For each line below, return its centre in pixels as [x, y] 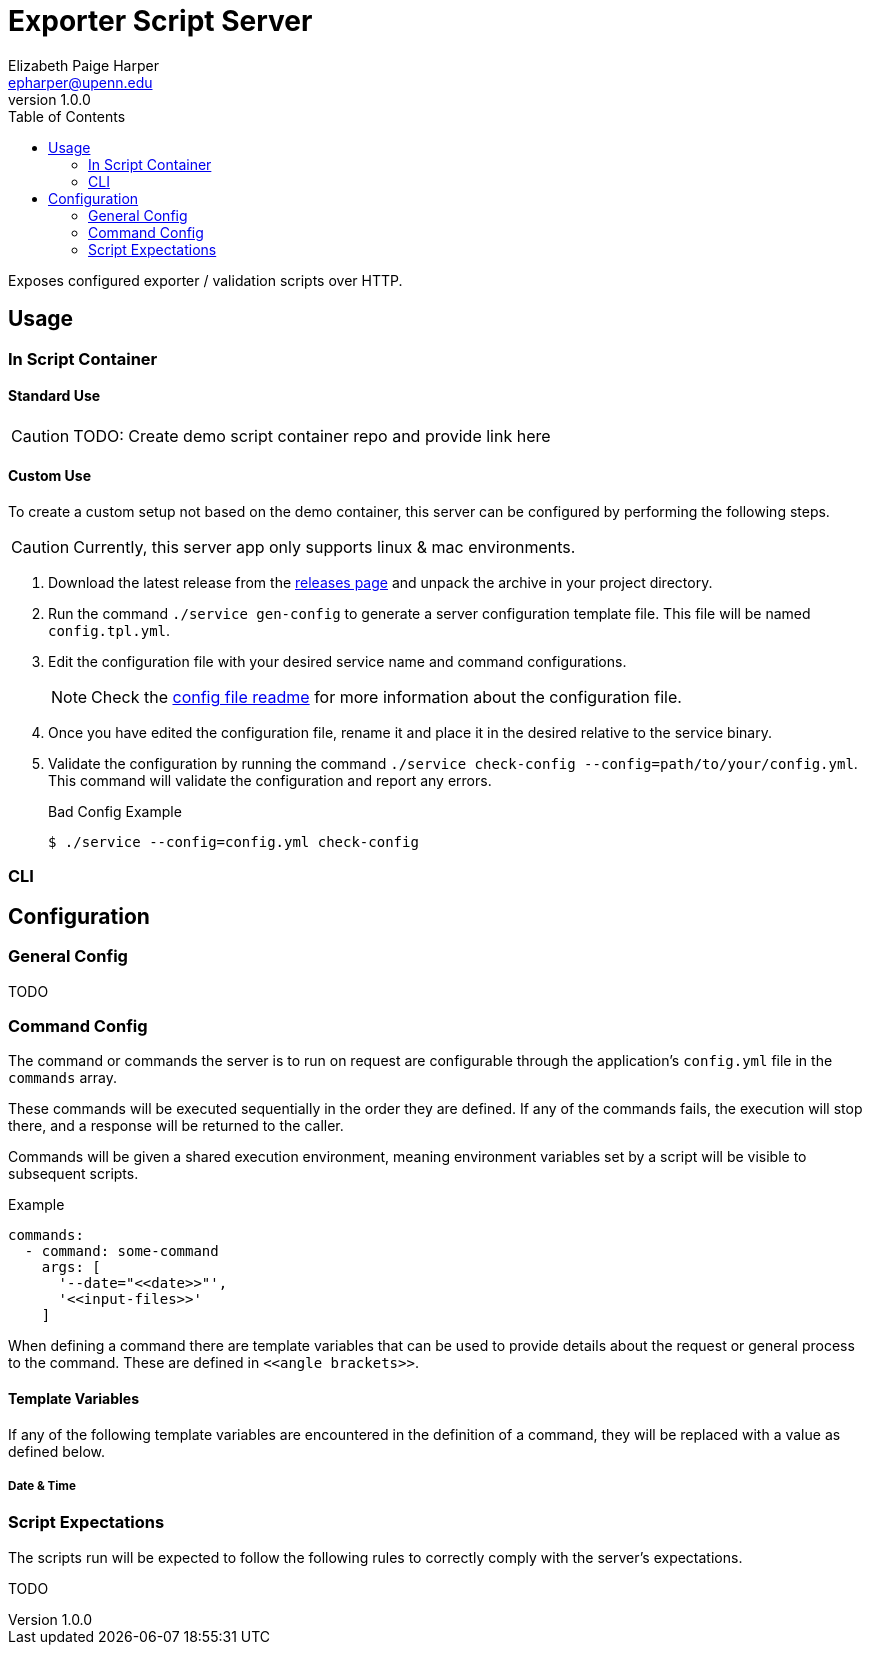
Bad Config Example [115, 812]
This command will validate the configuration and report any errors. [270, 781]
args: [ [71, 1267]
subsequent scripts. [73, 1174]
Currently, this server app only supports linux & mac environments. [324, 547]
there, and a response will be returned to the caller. [176, 1126]
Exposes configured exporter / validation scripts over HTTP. [205, 280]
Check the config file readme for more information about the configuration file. [386, 697]
